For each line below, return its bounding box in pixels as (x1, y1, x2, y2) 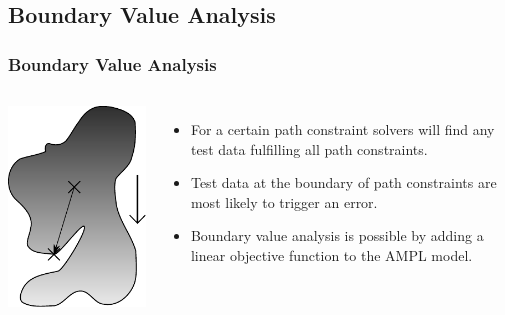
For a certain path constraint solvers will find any (190, 119, 495, 139)
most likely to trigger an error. (190, 191, 378, 212)
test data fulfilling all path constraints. (190, 138, 428, 159)
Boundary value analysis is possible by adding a (190, 225, 484, 246)
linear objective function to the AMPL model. (190, 244, 473, 265)
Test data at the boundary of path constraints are (190, 172, 497, 193)
